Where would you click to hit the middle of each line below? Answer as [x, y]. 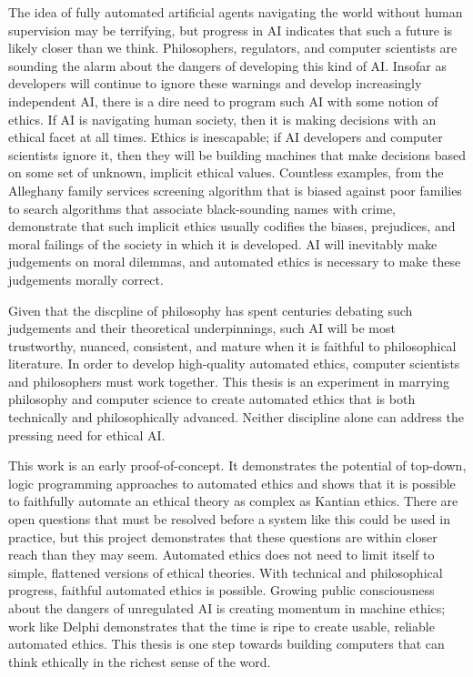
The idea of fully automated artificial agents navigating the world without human [236, 12]
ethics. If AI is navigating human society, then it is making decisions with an [222, 119]
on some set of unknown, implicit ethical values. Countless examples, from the [226, 172]
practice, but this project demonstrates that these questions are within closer [223, 536]
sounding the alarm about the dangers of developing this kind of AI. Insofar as [227, 65]
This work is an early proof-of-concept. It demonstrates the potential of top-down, [237, 465]
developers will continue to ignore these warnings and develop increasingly [215, 83]
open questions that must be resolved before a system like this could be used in [229, 519]
